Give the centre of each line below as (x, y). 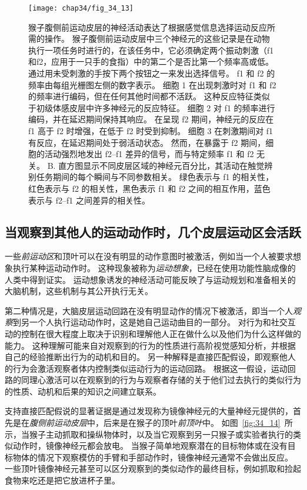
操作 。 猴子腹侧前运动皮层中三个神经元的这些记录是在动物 (157, 39)
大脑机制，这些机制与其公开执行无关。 (79, 291)
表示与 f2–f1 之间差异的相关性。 (89, 200)
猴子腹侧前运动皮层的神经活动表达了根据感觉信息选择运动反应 (148, 27)
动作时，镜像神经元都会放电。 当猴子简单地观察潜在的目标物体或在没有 (150, 446)
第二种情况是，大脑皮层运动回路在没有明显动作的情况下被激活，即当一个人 (149, 310)
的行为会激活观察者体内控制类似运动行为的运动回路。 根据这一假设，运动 (146, 368)
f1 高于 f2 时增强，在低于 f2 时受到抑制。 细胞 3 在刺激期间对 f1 (151, 131)
